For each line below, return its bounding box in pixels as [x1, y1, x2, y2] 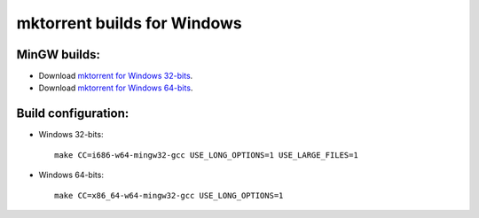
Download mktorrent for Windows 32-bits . [38, 71, 193, 82]
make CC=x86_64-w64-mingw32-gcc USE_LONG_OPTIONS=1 [54, 191, 284, 200]
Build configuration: [16, 106, 130, 121]
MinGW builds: [16, 47, 101, 62]
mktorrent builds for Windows [16, 13, 243, 33]
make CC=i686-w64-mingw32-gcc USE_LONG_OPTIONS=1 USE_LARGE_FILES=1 [54, 150, 358, 160]
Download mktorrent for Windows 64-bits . [38, 82, 193, 93]
